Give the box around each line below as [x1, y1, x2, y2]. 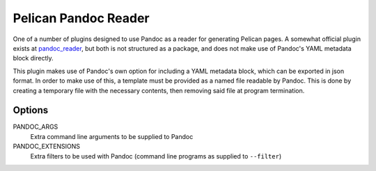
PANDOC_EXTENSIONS [13, 142, 80, 151]
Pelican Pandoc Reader [13, 10, 150, 26]
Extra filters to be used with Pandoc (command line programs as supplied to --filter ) [30, 152, 282, 160]
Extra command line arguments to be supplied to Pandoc [30, 132, 194, 140]
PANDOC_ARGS [13, 122, 58, 131]
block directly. [13, 54, 54, 63]
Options [13, 104, 49, 116]
